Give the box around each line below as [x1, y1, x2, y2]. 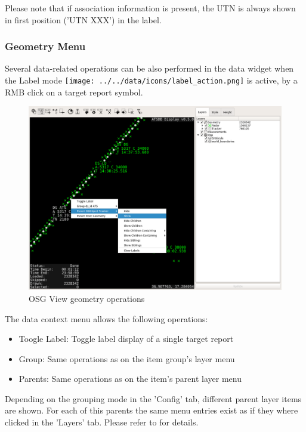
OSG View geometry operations [29, 292, 145, 304]
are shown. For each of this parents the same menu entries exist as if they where [5, 404, 298, 416]
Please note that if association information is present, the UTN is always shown [5, 2, 296, 14]
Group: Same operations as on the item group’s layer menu [18, 352, 235, 365]
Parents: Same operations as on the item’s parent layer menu [18, 372, 242, 385]
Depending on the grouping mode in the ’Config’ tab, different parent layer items [5, 392, 302, 405]
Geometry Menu [5, 39, 86, 54]
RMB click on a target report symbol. [5, 85, 143, 98]
